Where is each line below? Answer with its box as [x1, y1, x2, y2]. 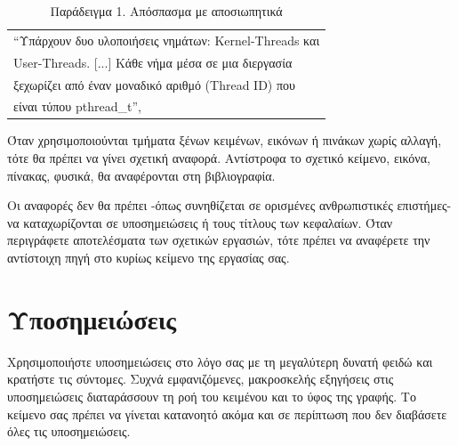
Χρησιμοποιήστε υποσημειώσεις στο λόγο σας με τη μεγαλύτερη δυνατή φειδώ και [7, 352, 433, 370]
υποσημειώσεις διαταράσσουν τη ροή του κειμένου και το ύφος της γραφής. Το [7, 386, 416, 405]
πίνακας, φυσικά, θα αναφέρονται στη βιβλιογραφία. [7, 166, 276, 184]
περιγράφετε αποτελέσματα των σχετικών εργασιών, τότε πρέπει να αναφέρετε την [7, 231, 430, 249]
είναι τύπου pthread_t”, [13, 97, 141, 116]
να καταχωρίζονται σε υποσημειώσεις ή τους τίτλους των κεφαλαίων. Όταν [7, 213, 393, 231]
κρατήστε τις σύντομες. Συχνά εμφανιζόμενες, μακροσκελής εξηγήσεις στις [7, 369, 394, 388]
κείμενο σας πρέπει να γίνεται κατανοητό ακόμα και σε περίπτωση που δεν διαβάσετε [7, 404, 447, 423]
